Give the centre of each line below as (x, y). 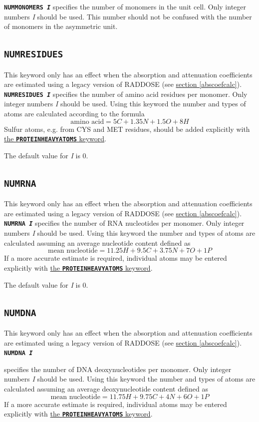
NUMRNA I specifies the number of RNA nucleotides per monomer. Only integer (124, 223)
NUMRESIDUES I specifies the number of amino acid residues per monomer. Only (126, 94)
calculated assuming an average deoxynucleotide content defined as (106, 388)
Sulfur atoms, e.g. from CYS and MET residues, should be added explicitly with (127, 129)
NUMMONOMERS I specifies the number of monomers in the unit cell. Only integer (125, 6)
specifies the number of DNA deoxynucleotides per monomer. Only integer (118, 369)
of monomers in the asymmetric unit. (61, 26)
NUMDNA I (18, 353)
